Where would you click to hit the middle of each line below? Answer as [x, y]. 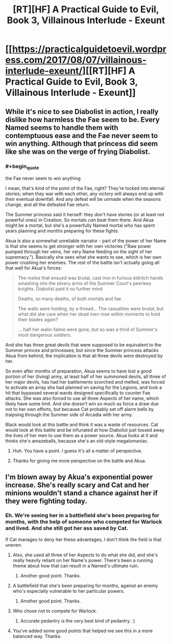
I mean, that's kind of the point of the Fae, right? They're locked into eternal [85, 189]
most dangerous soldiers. [45, 335]
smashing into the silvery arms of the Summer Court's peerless [84, 283]
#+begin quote [22, 167]
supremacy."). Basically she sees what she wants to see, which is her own [83, 257]
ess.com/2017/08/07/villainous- [76, 60]
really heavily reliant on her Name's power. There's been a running [83, 560]
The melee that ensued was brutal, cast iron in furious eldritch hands [90, 278]
